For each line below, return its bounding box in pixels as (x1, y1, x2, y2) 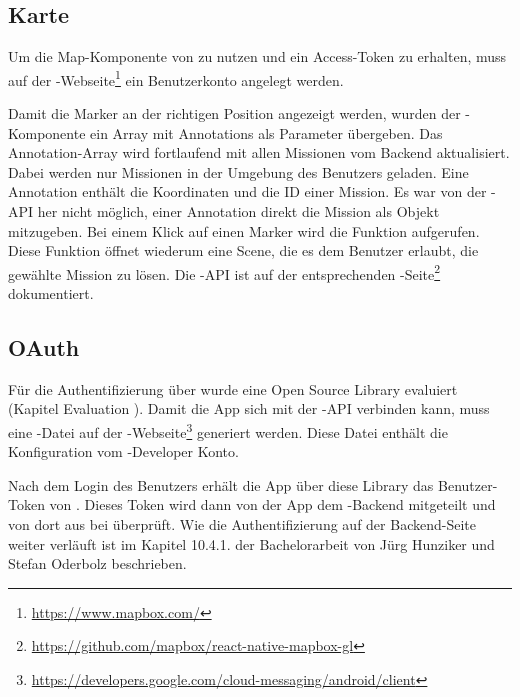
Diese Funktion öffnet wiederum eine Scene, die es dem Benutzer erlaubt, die (8, 240, 479, 261)
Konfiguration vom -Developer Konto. (8, 441, 239, 462)
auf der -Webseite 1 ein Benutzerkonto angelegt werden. (8, 66, 344, 90)
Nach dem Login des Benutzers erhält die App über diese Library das (8, 474, 434, 495)
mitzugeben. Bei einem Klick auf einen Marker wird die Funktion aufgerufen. (8, 220, 480, 241)
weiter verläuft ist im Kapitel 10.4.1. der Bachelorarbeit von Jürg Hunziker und (8, 533, 495, 554)
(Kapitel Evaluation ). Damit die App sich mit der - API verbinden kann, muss (8, 398, 490, 419)
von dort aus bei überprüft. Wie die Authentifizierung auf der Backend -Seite (8, 514, 476, 535)
